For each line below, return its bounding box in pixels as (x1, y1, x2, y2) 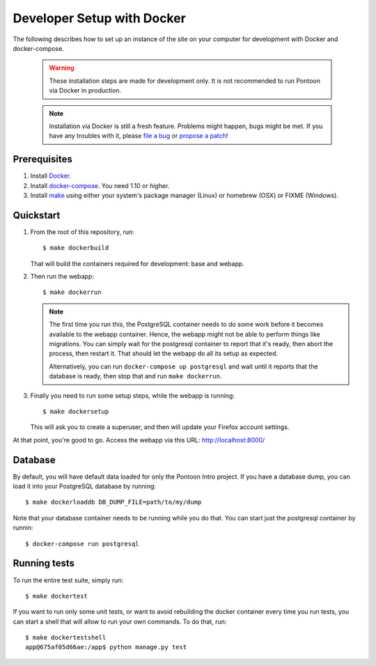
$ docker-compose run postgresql (25, 540, 139, 548)
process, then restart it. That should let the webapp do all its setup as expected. (49, 349, 279, 358)
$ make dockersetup (42, 408, 109, 415)
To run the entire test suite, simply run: (13, 575, 124, 584)
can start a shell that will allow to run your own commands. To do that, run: (13, 617, 227, 626)
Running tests (13, 557, 75, 569)
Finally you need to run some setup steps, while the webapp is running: (30, 391, 235, 400)
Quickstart (13, 209, 61, 221)
